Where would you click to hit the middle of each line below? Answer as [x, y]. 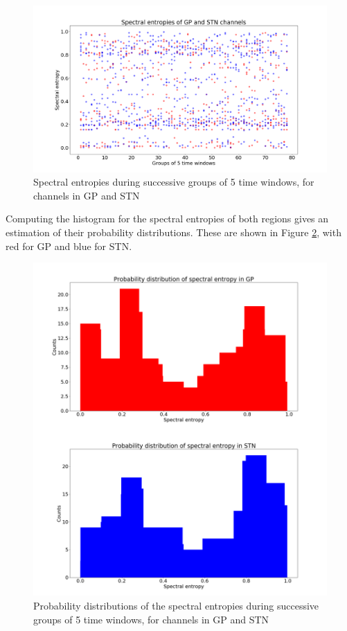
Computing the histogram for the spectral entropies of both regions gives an [167, 219]
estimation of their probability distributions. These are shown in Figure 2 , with [173, 232]
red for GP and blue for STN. [69, 246]
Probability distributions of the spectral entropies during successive [176, 606]
